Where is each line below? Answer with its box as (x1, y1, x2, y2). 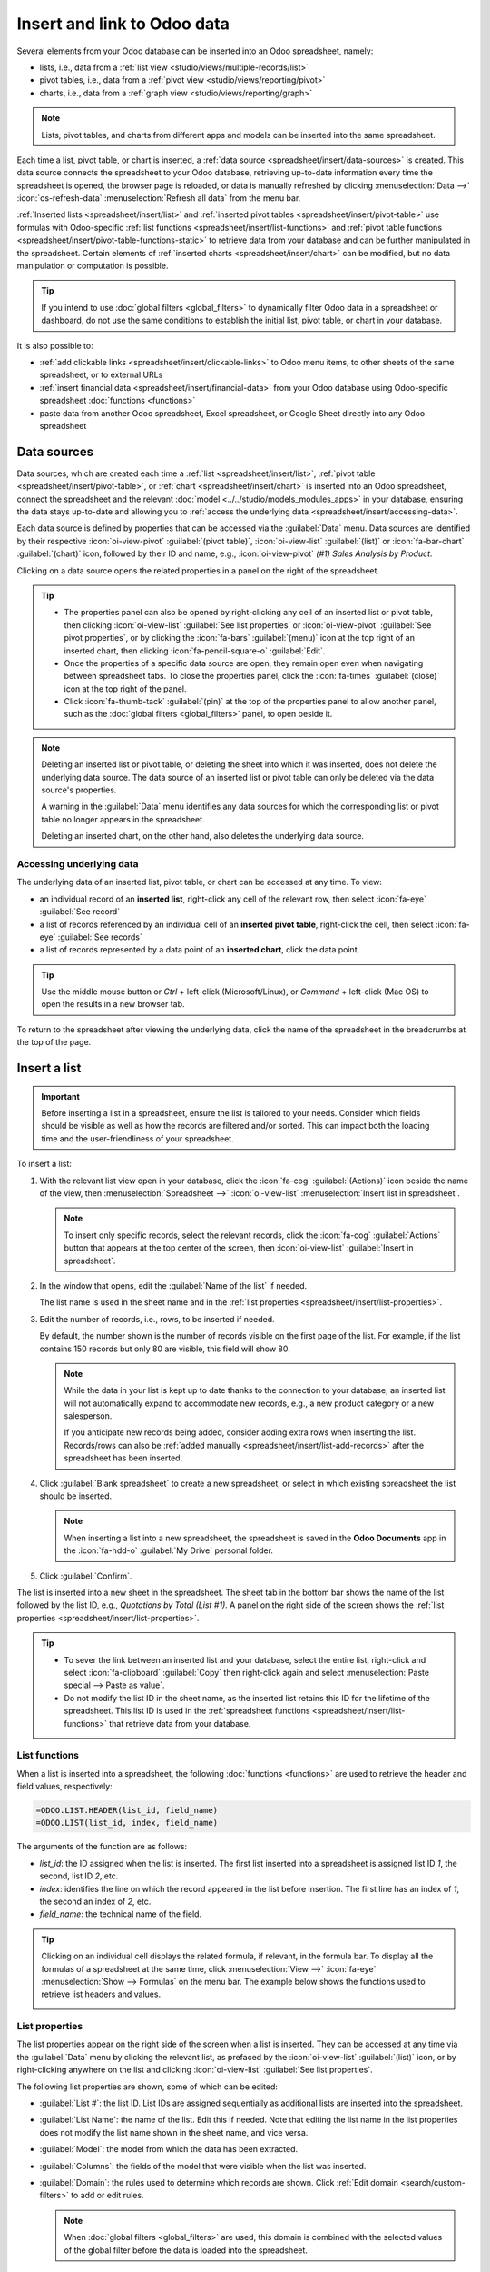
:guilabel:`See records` (57, 932, 142, 942)
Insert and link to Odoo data (16, 14, 230, 34)
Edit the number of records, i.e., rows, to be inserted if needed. (39, 1313, 275, 1324)
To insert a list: (16, 1159, 73, 1170)
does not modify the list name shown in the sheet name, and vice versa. (39, 2127, 309, 2137)
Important (41, 1091, 81, 1101)
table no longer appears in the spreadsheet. (41, 813, 205, 824)
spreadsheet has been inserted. (64, 1452, 183, 1463)
